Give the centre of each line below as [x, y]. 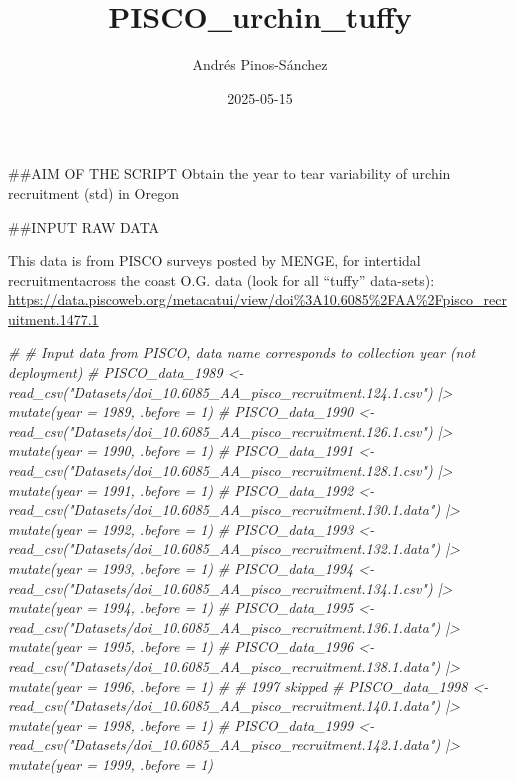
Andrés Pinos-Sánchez [260, 64]
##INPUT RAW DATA [84, 226]
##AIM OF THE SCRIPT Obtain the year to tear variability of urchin [229, 173]
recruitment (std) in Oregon [93, 192]
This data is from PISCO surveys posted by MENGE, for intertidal [214, 260]
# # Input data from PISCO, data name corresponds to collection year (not [242, 352]
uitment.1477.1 [53, 318]
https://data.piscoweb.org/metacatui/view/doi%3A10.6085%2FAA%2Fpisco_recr [257, 299]
